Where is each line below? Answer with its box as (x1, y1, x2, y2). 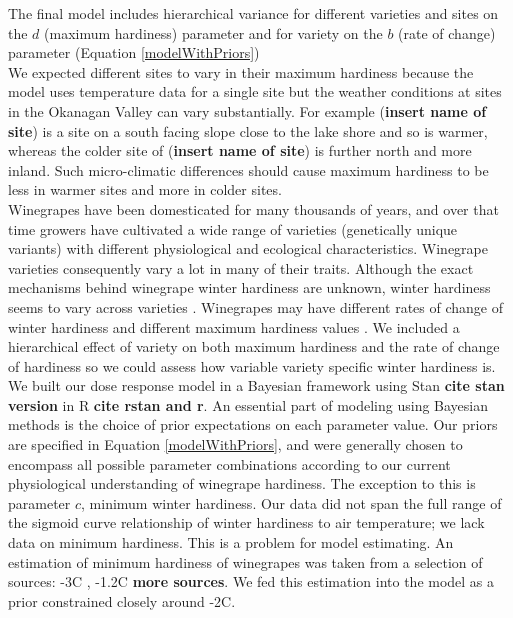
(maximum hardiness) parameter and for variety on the (44, 22, 383, 43)
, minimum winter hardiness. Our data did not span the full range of (81, 492, 502, 513)
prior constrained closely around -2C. (8, 590, 236, 611)
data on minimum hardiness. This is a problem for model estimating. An (8, 532, 454, 553)
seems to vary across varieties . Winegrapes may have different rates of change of (8, 296, 503, 317)
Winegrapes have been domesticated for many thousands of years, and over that (8, 198, 499, 219)
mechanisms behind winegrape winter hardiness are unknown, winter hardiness (8, 277, 491, 298)
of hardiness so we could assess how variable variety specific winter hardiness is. (8, 355, 496, 376)
